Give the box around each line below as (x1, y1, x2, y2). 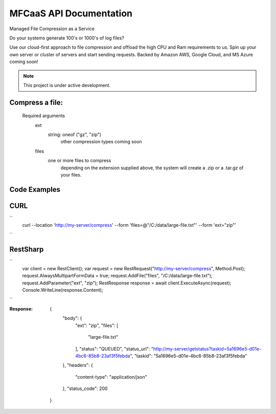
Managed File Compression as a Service (9, 26, 95, 32)
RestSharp (9, 245, 44, 253)
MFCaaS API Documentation (9, 8, 133, 19)
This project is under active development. (23, 82, 111, 88)
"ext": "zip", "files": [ (75, 322, 119, 329)
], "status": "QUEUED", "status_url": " (75, 345, 153, 352)
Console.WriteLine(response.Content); (22, 287, 103, 293)
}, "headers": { (62, 362, 93, 368)
